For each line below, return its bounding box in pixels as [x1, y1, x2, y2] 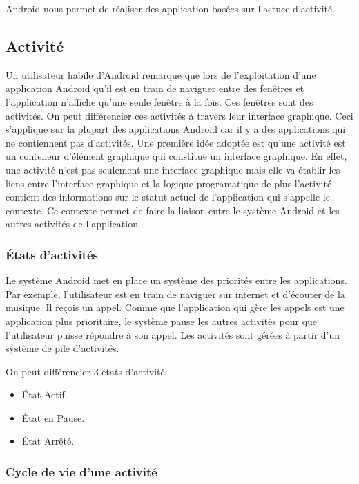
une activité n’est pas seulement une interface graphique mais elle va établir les [6, 162, 340, 176]
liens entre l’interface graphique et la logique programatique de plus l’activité [6, 176, 332, 190]
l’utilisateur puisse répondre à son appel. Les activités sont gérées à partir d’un [6, 327, 340, 342]
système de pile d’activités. [6, 341, 119, 355]
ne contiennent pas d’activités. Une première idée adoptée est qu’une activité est [6, 135, 346, 149]
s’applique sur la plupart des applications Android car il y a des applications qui [6, 122, 346, 136]
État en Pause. [21, 410, 85, 425]
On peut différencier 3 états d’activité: [6, 364, 168, 378]
